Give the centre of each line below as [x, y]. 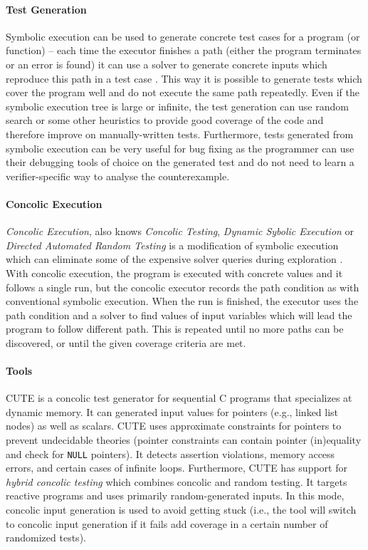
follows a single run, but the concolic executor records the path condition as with [183, 287]
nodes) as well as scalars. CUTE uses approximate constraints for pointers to [174, 426]
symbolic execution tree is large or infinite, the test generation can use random [177, 106]
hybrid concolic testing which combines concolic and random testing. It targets [177, 481]
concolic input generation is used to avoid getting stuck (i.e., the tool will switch [181, 510]
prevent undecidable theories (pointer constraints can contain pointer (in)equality [184, 440]
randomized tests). [46, 538]
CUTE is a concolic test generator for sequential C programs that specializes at [179, 398]
